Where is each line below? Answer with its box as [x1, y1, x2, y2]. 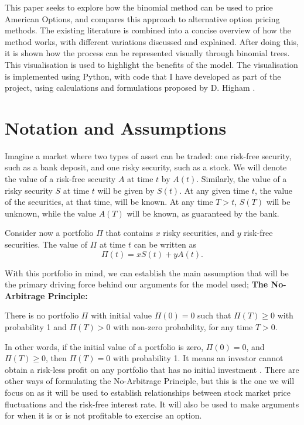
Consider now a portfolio [5, 227, 94, 239]
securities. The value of [5, 238, 87, 251]
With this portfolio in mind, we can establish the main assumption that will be [5, 266, 289, 279]
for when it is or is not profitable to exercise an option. [5, 409, 202, 421]
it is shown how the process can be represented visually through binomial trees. [5, 47, 290, 59]
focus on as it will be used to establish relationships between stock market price [5, 386, 291, 398]
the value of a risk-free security [5, 173, 116, 185]
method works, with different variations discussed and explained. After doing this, [5, 35, 299, 47]
